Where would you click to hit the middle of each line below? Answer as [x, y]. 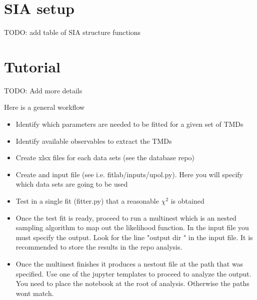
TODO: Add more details [43, 90]
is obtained [187, 201]
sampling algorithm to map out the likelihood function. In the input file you [132, 227]
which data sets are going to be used [72, 184]
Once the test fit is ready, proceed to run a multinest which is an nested [126, 217]
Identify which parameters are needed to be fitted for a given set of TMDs [129, 124]
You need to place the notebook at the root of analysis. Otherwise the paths [132, 283]
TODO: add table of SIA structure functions [72, 32]
